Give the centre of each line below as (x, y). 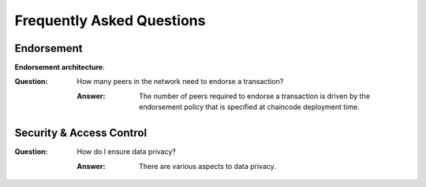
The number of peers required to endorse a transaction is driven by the (255, 96)
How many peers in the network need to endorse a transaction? (180, 82)
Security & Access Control (81, 133)
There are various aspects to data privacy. (207, 166)
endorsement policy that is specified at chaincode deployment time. (250, 107)
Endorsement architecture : (60, 68)
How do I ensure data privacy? (127, 152)
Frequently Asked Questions (110, 20)
